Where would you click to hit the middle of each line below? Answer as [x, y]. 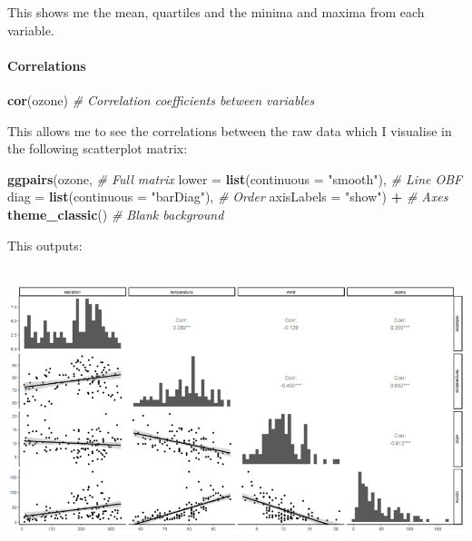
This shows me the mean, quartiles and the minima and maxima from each [216, 12]
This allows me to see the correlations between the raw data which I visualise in [230, 130]
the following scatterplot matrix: [98, 148]
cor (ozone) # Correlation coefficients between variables [161, 99]
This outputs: [45, 245]
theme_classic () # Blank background [116, 214]
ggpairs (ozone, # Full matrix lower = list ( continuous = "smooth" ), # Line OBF [235, 178]
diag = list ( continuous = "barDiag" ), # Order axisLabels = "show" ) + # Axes [228, 197]
